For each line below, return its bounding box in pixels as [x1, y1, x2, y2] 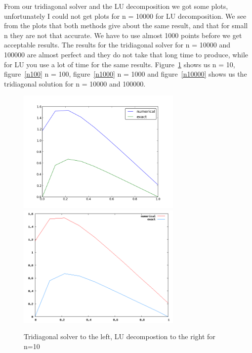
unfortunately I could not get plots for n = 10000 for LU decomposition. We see [4, 10, 247, 21]
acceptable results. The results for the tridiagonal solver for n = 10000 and [4, 40, 230, 50]
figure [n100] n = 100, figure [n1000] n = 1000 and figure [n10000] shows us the [4, 69, 247, 79]
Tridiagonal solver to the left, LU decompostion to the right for [24, 331, 215, 342]
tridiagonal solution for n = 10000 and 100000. [4, 78, 146, 88]
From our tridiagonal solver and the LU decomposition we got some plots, [4, 1, 228, 11]
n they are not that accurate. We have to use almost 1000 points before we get [4, 30, 242, 40]
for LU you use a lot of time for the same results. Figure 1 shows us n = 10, [4, 59, 235, 69]
